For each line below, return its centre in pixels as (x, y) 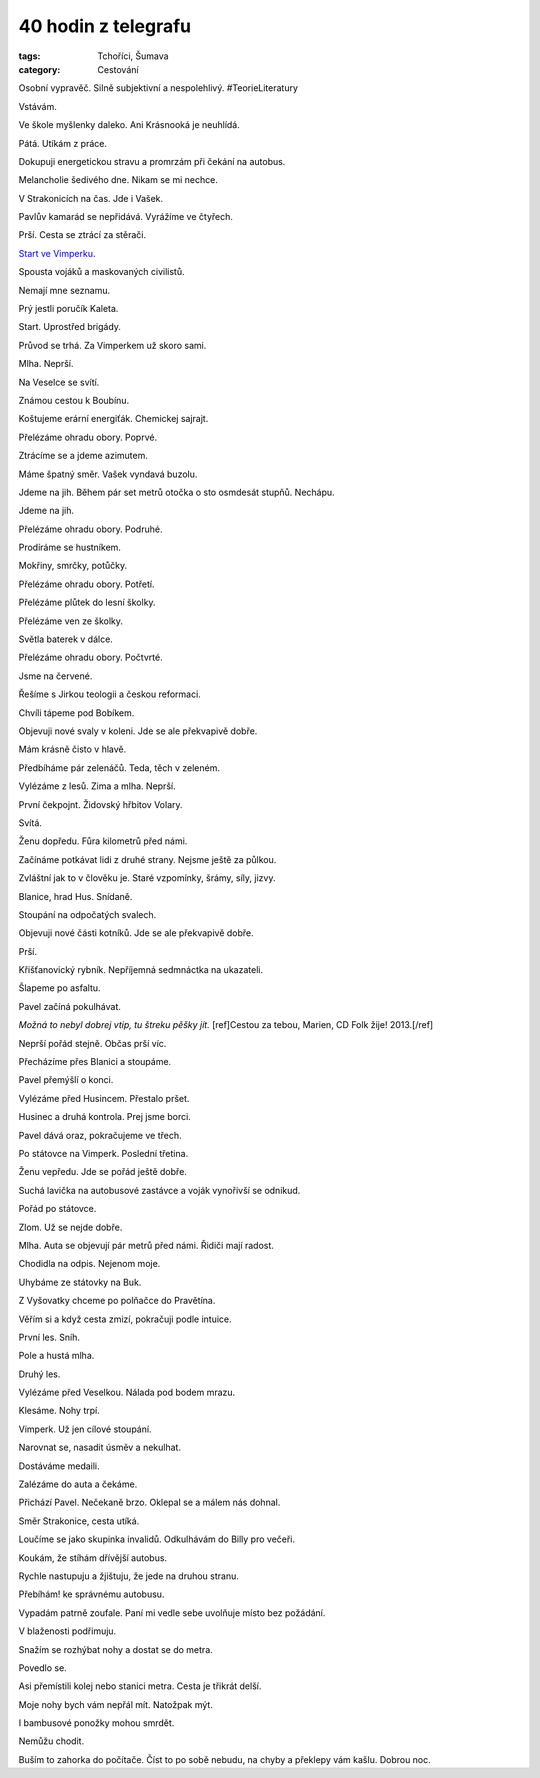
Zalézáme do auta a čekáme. (78, 1484)
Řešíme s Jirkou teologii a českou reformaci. (110, 694)
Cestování (118, 69)
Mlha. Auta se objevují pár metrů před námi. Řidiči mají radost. (146, 1245)
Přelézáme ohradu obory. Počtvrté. (91, 657)
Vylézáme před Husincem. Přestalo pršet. (104, 1098)
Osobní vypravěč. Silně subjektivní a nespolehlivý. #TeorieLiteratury (158, 88)
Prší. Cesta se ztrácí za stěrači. (82, 235)
